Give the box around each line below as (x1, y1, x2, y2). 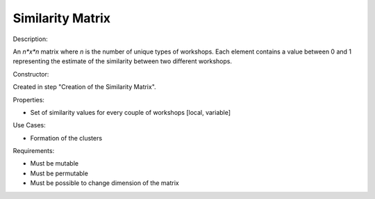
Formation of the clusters (30, 134, 103, 142)
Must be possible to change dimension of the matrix (30, 179, 180, 187)
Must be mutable (30, 159, 79, 168)
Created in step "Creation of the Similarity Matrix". (12, 83, 156, 91)
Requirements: (12, 147, 55, 155)
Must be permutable (30, 169, 88, 177)
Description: (12, 35, 48, 43)
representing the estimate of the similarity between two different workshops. (12, 57, 233, 65)
